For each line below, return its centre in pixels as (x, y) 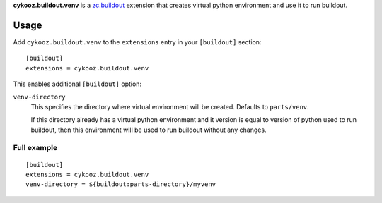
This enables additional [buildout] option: (77, 84)
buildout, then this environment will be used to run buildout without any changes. (149, 130)
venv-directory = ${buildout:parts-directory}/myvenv (121, 184)
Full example (35, 148)
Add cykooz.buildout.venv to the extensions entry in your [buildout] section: (137, 42)
